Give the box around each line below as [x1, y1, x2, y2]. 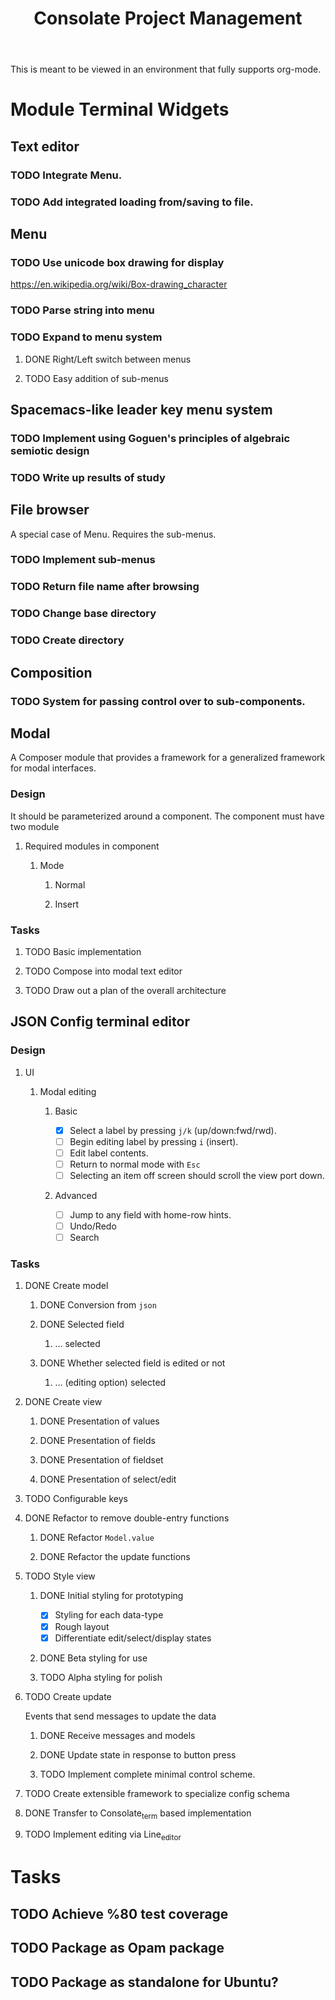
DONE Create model [24, 1280, 109, 1292]
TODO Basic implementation [24, 945, 142, 957]
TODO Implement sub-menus [10, 553, 156, 567]
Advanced [54, 1189, 98, 1201]
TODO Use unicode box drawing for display [10, 255, 225, 269]
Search [69, 1232, 100, 1244]
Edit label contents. [69, 1147, 149, 1159]
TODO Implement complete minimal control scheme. [39, 1768, 256, 1780]
